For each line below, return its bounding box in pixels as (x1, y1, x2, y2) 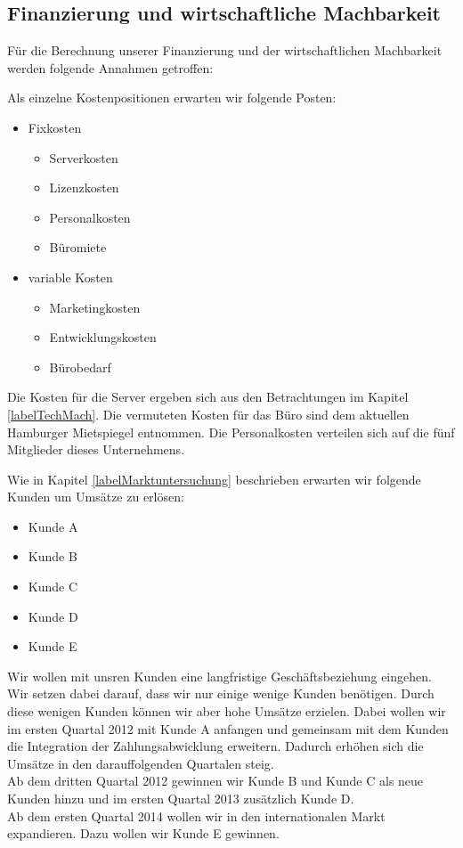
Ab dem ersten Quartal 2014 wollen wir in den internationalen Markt (7, 806, 386, 825)
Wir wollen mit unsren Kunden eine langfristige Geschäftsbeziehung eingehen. (7, 666, 432, 685)
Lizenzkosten (49, 178, 119, 197)
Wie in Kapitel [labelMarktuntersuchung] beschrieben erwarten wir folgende (7, 469, 421, 488)
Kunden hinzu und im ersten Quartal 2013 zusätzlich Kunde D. (7, 789, 354, 808)
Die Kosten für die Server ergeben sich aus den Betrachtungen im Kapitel (7, 387, 409, 406)
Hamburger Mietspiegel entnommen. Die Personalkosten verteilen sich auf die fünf (7, 422, 455, 441)
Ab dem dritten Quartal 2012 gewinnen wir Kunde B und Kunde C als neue (7, 771, 424, 790)
